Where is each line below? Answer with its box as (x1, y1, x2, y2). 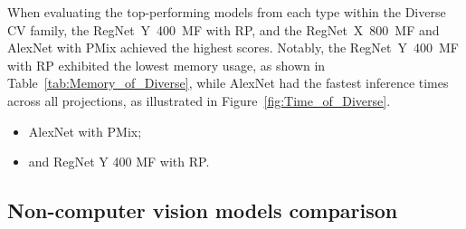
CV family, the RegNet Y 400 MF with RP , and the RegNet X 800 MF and (7, 20, 440, 39)
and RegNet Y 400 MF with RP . (28, 152, 210, 171)
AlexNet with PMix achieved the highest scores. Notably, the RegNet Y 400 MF (7, 38, 460, 57)
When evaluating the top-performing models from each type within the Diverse (7, 3, 446, 21)
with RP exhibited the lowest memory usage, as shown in (7, 55, 326, 74)
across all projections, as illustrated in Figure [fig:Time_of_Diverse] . (7, 91, 391, 110)
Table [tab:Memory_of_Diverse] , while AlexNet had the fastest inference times (7, 73, 449, 92)
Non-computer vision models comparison (7, 196, 398, 224)
